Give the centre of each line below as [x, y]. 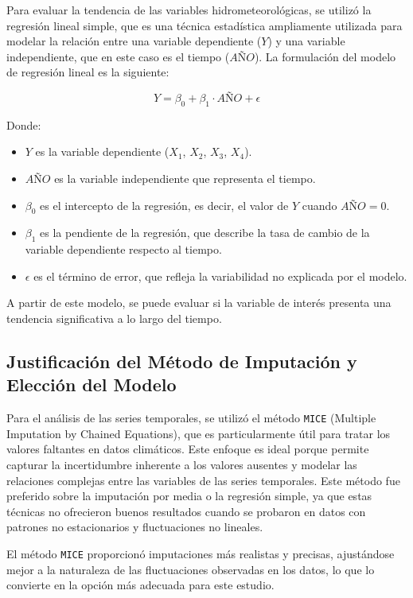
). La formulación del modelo [325, 56]
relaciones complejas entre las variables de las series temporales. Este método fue [203, 480]
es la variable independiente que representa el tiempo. [185, 178]
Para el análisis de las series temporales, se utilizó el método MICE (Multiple [191, 418]
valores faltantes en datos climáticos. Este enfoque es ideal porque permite [188, 449]
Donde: [24, 124]
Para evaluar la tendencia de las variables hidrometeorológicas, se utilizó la [189, 10]
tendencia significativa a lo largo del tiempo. [114, 318]
